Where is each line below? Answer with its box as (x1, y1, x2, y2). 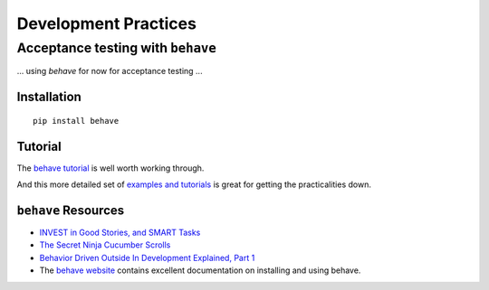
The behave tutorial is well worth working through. (16, 163, 205, 173)
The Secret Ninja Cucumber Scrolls (39, 239, 171, 250)
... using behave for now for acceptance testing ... (16, 66, 203, 77)
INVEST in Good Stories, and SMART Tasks (39, 227, 201, 238)
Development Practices (16, 14, 197, 33)
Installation (16, 89, 81, 105)
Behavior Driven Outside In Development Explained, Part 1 (39, 252, 255, 263)
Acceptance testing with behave (16, 40, 217, 56)
